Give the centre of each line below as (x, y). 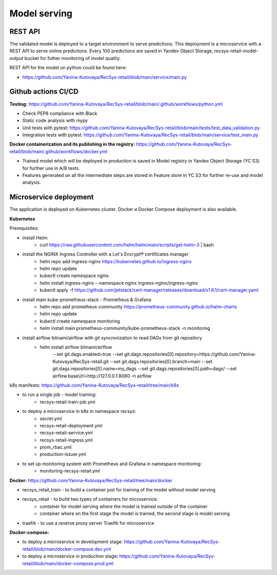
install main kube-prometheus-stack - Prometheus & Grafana (87, 300)
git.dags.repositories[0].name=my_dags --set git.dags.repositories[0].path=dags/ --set (145, 369)
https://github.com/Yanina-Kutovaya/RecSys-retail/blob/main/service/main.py (105, 77)
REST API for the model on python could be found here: (68, 68)
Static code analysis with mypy (55, 121)
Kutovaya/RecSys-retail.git (81, 361)
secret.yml (51, 419)
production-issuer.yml (63, 454)
